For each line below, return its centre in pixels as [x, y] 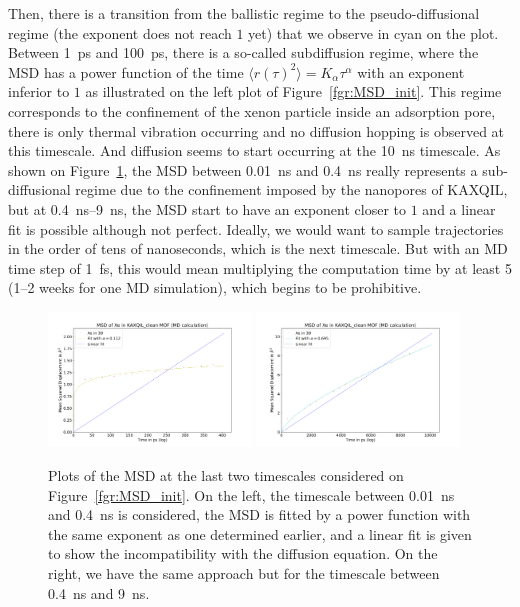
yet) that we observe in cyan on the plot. [373, 32]
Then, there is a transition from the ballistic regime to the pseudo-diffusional [244, 13]
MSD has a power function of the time [126, 71]
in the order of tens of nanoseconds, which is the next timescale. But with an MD [258, 248]
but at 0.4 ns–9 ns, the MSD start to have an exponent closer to [207, 208]
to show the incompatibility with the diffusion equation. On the [243, 553]
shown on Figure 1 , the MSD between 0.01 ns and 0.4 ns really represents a [243, 169]
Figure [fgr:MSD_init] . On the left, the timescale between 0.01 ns [251, 494]
